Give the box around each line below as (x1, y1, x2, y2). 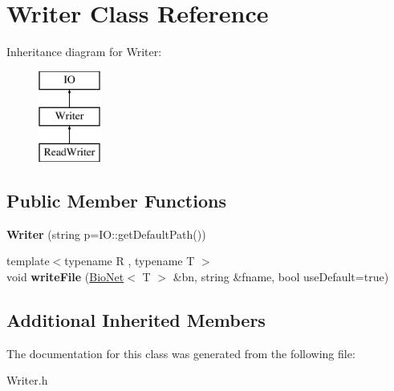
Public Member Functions (6, 188, 226, 213)
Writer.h (6, 372, 48, 389)
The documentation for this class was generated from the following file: (6, 345, 355, 361)
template (6, 252, 50, 269)
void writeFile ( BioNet (6, 268, 124, 285)
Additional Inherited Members (6, 308, 266, 333)
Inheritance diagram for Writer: (6, 43, 162, 60)
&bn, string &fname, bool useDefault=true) (173, 268, 389, 285)
